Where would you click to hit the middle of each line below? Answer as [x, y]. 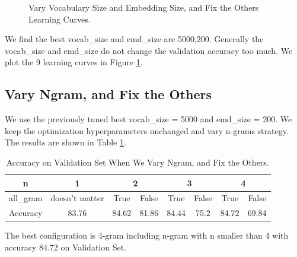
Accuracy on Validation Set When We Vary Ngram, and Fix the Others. [138, 162]
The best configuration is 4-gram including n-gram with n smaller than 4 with [147, 235]
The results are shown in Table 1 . [66, 142]
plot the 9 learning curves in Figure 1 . [74, 62]
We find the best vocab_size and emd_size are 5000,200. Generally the [134, 39]
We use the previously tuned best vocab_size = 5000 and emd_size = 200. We [148, 119]
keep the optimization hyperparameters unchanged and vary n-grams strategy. [147, 130]
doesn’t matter [77, 198]
